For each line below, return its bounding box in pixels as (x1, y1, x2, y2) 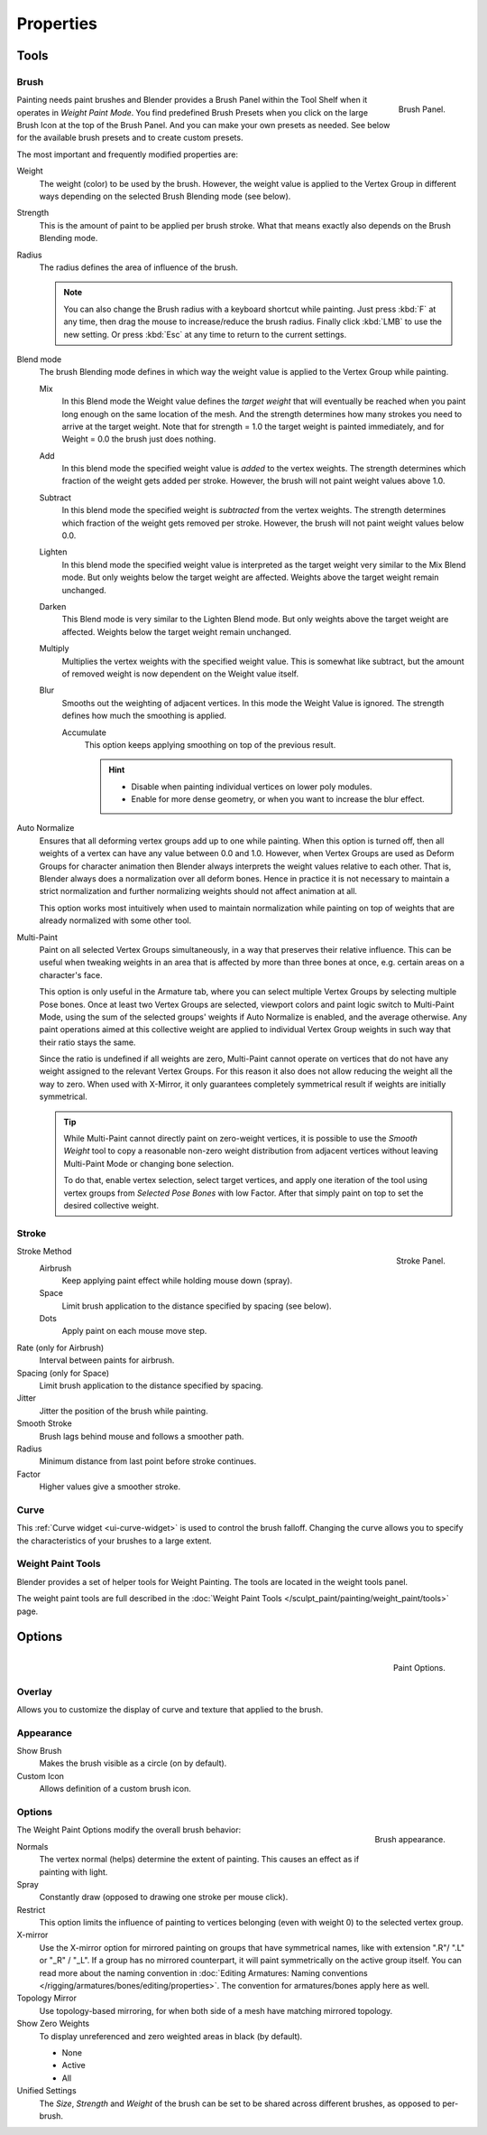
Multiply (39, 643, 69, 654)
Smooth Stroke (16, 1418, 72, 1429)
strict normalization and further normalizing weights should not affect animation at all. (39, 886, 358, 897)
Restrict (16, 1904, 46, 1915)
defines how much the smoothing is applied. (61, 710, 227, 722)
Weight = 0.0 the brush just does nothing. (61, 434, 216, 444)
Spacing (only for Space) (16, 1367, 110, 1378)
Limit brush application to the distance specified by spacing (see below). (61, 1301, 333, 1311)
